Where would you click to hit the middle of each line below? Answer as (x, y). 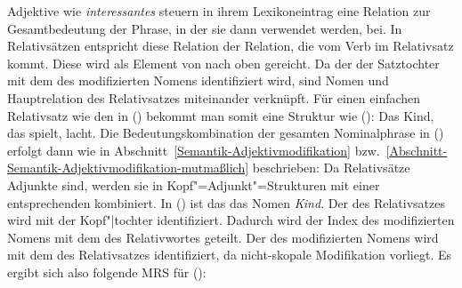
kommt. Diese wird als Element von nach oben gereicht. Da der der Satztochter (223, 63)
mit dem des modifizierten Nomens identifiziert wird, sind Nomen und (198, 80)
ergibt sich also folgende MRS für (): (107, 272)
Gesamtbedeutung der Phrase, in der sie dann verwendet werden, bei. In (205, 28)
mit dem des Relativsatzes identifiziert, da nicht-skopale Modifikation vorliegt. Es (230, 255)
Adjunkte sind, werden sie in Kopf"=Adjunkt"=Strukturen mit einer (194, 184)
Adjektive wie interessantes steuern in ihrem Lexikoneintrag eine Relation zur (219, 11)
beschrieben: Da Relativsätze (331, 168)
